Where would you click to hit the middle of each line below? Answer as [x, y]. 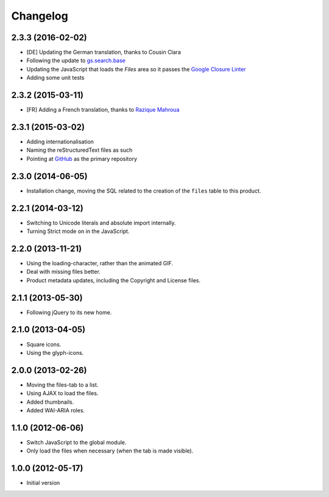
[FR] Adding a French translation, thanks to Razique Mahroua [103, 110]
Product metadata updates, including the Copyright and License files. [114, 280]
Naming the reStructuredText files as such [80, 150]
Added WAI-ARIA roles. [56, 410]
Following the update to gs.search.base [76, 60]
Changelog [40, 16]
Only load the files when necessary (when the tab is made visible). [110, 451]
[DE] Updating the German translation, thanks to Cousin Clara [104, 52]
